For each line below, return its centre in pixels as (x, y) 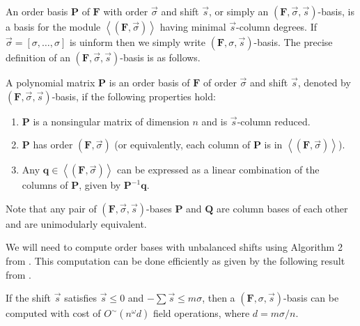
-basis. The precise (293, 42)
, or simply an (238, 11)
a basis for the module (53, 26)
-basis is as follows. (160, 57)
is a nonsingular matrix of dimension (111, 121)
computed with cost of (53, 313)
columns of (45, 185)
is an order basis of (149, 82)
